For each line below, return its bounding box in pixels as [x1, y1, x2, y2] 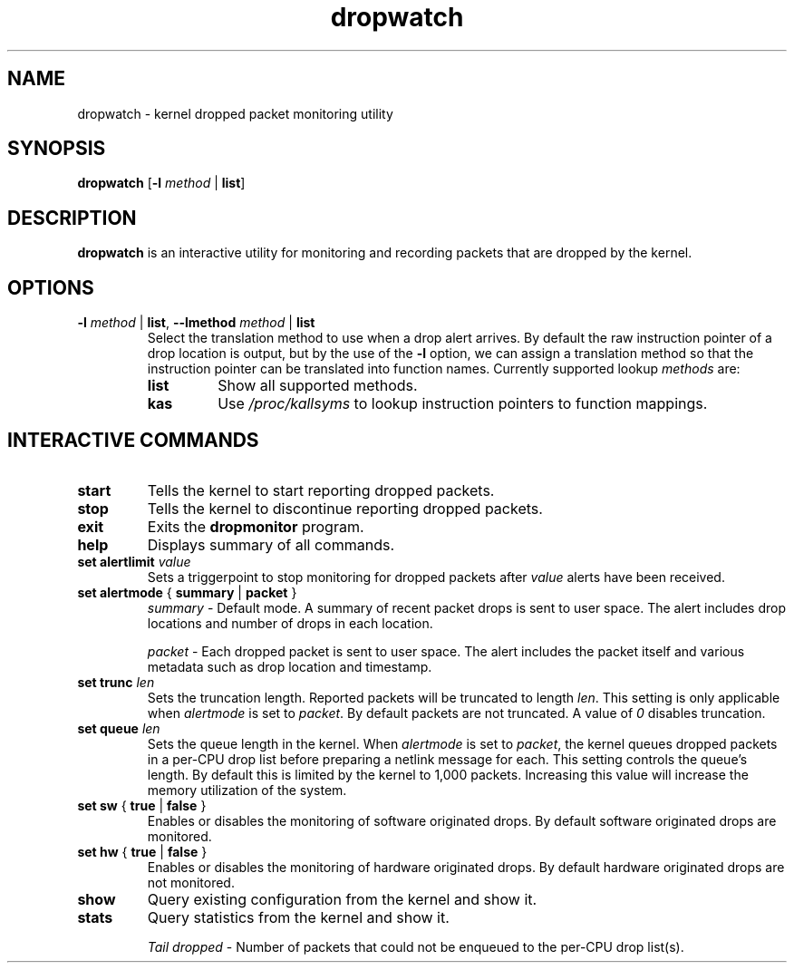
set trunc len [77, 674, 155, 690]
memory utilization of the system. [147, 781, 347, 798]
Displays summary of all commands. [147, 535, 394, 554]
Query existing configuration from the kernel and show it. [147, 889, 537, 908]
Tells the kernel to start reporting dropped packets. [147, 480, 495, 500]
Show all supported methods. [218, 376, 418, 395]
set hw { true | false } [77, 843, 208, 859]
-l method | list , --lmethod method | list [77, 315, 315, 331]
